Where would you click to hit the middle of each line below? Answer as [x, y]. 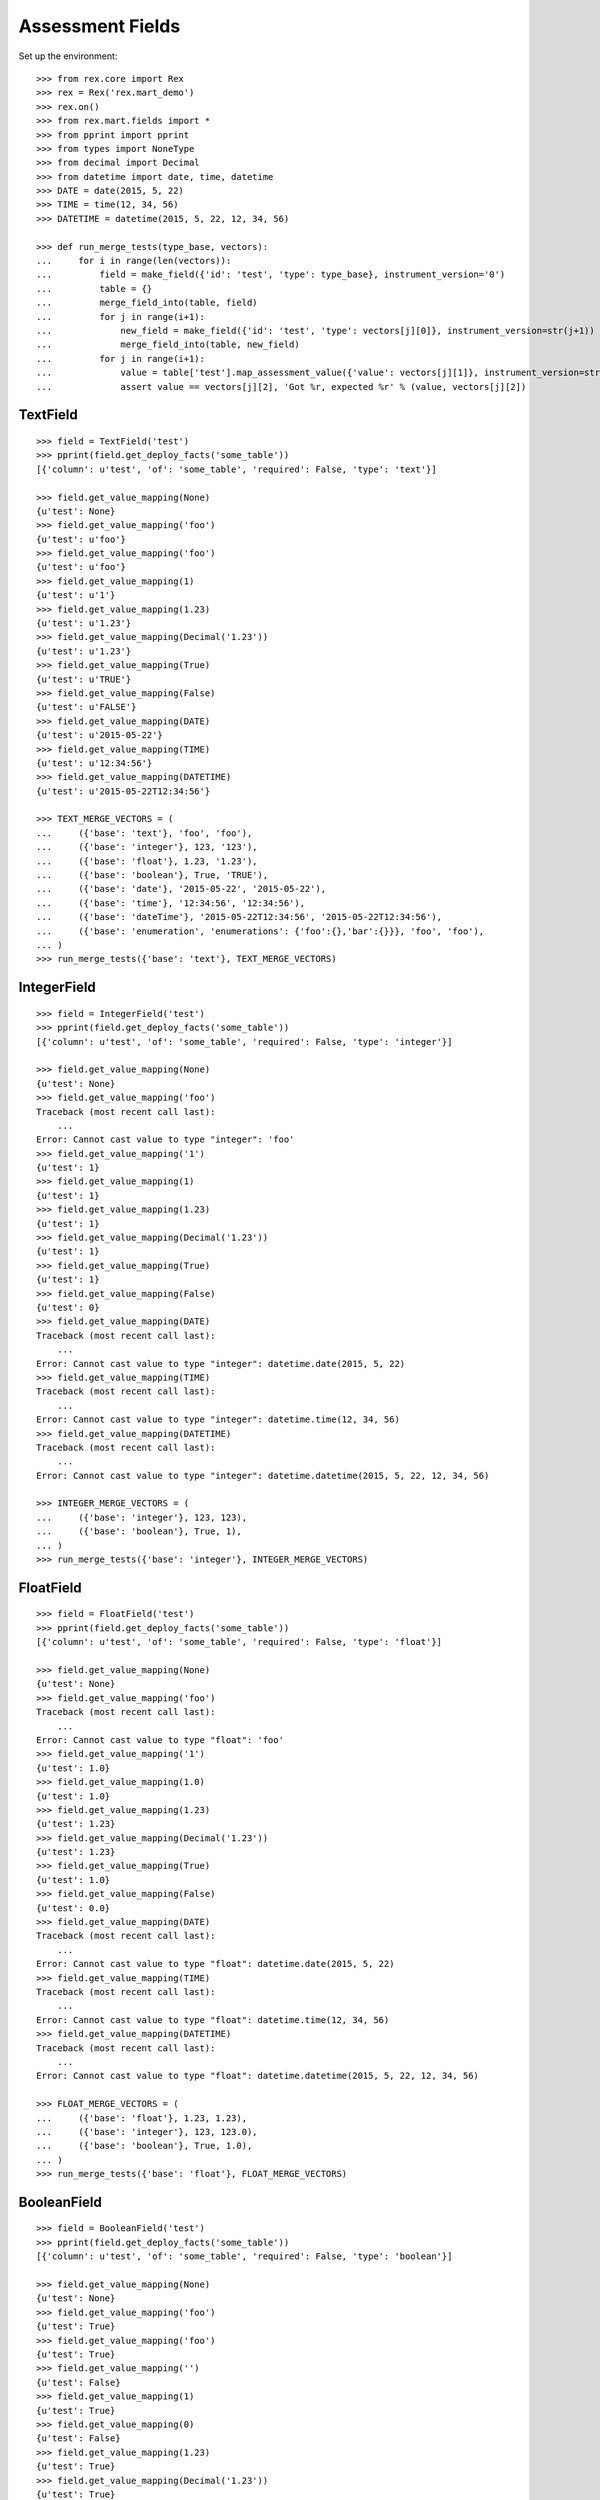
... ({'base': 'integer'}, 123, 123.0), [147, 2131]
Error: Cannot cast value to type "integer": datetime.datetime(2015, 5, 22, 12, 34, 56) [263, 1475]
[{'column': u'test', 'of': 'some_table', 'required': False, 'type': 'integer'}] [244, 1041]
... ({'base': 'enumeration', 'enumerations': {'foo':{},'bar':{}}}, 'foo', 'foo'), [260, 931]
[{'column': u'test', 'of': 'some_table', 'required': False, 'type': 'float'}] [239, 1642]
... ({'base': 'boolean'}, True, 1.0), [144, 2146]
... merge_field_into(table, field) [147, 303]
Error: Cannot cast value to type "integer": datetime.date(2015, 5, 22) [221, 1363]
